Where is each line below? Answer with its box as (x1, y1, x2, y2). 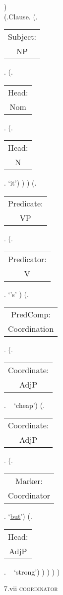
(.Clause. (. (4, 11, 38, 21)
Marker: (15, 475, 43, 487)
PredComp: (11, 308, 51, 320)
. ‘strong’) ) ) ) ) (4, 566, 60, 577)
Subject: (8, 31, 36, 43)
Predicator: (8, 253, 47, 265)
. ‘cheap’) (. (4, 399, 45, 410)
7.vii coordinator (4, 583, 58, 594)
